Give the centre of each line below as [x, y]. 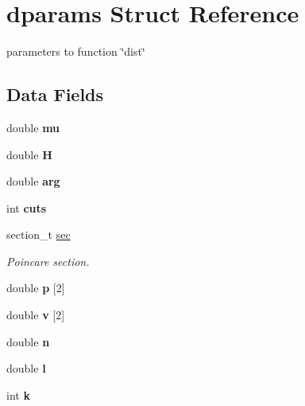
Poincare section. [48, 261]
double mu [33, 127]
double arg [33, 181]
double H [29, 154]
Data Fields [55, 94]
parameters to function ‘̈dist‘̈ [76, 51]
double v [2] [36, 315]
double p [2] [36, 288]
